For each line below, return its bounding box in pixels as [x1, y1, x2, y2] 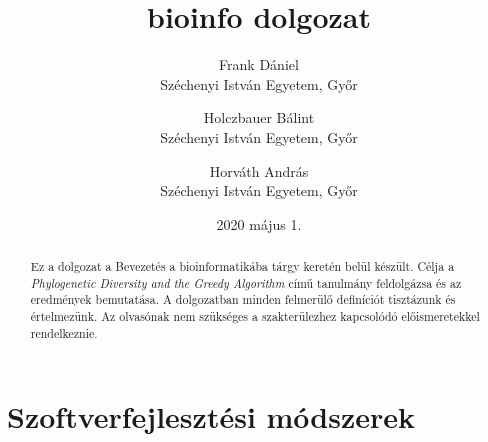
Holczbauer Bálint [203, 107, 315, 128]
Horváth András [209, 160, 309, 181]
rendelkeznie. [30, 324, 98, 341]
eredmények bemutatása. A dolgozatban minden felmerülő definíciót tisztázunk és [30, 291, 456, 308]
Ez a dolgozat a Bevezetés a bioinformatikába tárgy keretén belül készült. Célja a [30, 258, 455, 275]
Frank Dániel [219, 54, 299, 75]
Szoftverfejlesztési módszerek [7, 396, 416, 437]
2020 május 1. [216, 213, 302, 234]
